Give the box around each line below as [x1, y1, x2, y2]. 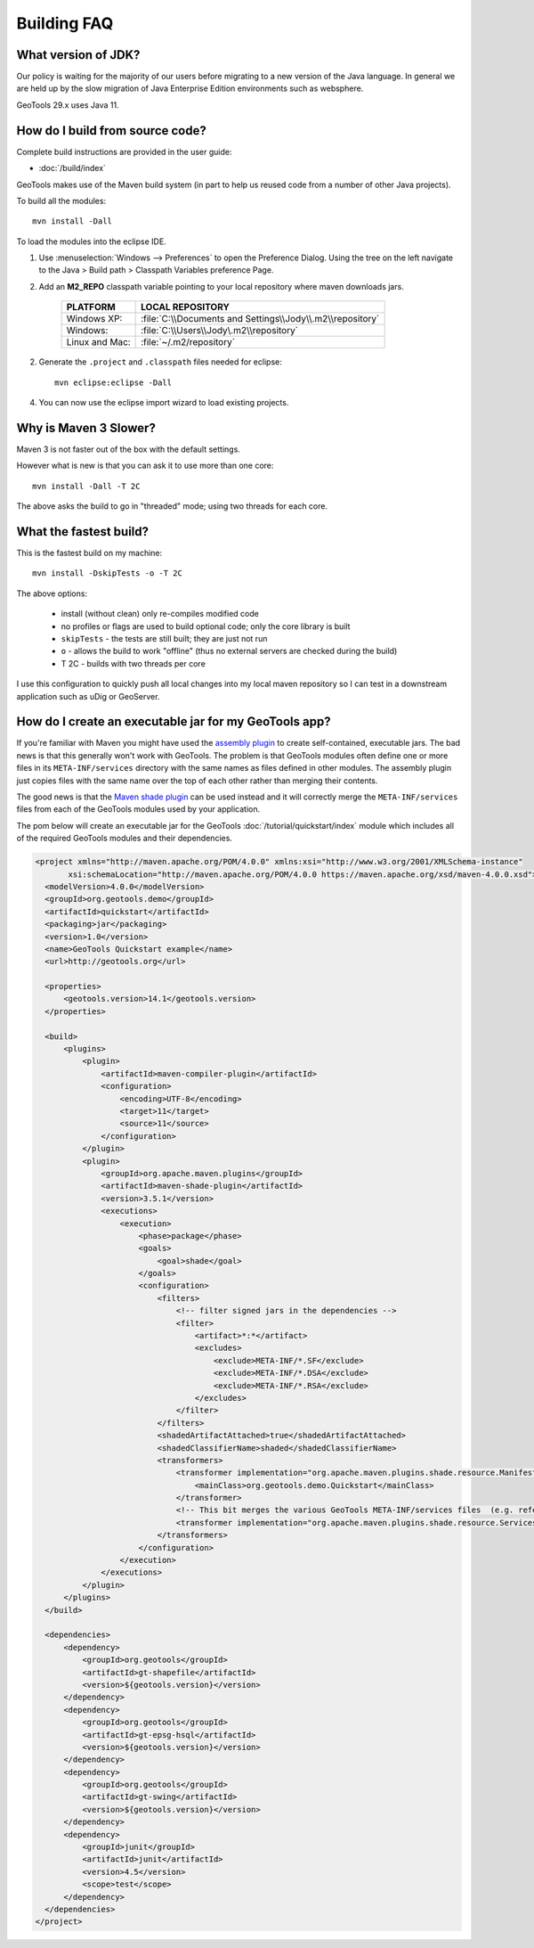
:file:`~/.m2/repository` [141, 336, 236, 348]
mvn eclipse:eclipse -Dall [54, 377, 173, 388]
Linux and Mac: [66, 336, 131, 348]
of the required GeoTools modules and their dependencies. [16, 833, 233, 844]
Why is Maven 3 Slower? [16, 420, 156, 436]
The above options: [16, 588, 88, 599]
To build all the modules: [16, 195, 107, 206]
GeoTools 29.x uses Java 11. [16, 99, 119, 110]
